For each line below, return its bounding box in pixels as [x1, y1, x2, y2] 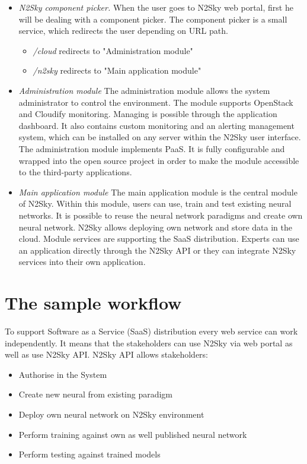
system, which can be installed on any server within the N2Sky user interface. [18, 131, 301, 143]
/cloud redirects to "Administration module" [33, 44, 193, 56]
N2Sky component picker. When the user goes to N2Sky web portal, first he [18, 1, 293, 13]
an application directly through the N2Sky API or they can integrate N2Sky [18, 244, 296, 256]
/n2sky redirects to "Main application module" [33, 64, 202, 77]
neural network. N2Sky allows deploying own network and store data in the [18, 220, 292, 233]
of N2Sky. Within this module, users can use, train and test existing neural [18, 197, 292, 210]
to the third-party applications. [18, 166, 132, 178]
